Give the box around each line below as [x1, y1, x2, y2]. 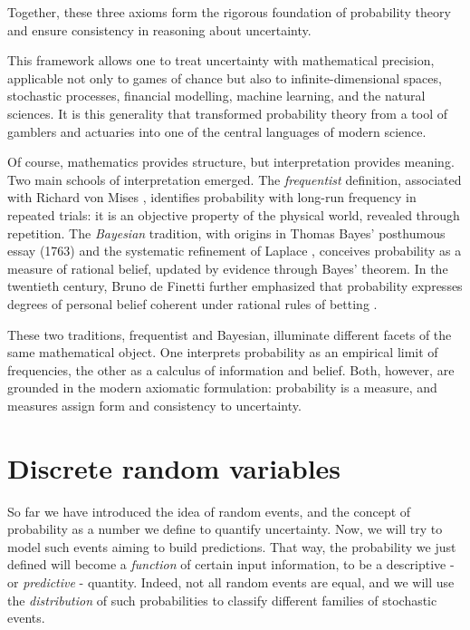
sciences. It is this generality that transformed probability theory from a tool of [7, 103, 447, 122]
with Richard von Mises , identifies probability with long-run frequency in [7, 188, 417, 207]
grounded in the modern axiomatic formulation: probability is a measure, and [7, 378, 437, 397]
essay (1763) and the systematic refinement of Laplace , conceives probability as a [7, 241, 462, 260]
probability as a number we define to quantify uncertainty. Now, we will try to [7, 519, 443, 538]
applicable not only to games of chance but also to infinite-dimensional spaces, [7, 68, 442, 87]
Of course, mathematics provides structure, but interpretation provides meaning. [7, 152, 455, 171]
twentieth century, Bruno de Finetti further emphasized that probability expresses [7, 276, 463, 296]
